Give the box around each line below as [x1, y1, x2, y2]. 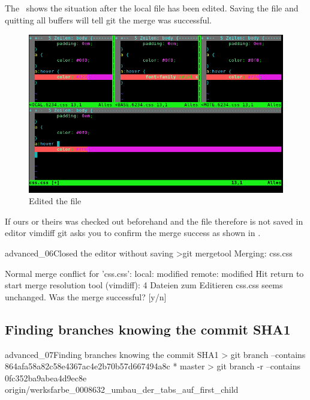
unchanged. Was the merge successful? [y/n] [5, 290, 167, 303]
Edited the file [29, 195, 82, 207]
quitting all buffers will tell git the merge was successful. [5, 13, 212, 26]
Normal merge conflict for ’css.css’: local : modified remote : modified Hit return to [5, 267, 304, 279]
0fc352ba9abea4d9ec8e [5, 371, 87, 384]
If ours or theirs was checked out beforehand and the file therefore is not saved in [5, 214, 303, 227]
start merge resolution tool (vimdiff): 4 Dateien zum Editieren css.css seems [5, 279, 283, 291]
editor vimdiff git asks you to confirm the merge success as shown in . [5, 226, 261, 239]
